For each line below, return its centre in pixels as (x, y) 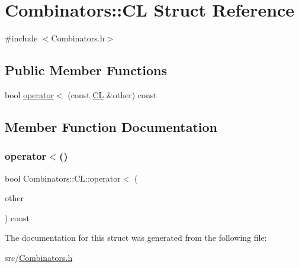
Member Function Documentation (111, 126)
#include (21, 38)
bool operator (29, 94)
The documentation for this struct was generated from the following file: (136, 238)
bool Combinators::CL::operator (63, 178)
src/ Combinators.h (39, 257)
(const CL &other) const (112, 94)
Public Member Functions (86, 70)
